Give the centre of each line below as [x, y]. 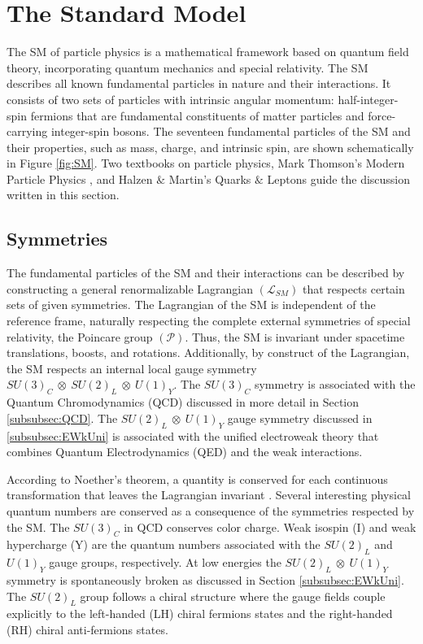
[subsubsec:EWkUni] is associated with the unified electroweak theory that [193, 435]
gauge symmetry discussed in [300, 418]
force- [382, 115]
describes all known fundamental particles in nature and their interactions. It [199, 83]
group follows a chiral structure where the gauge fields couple [233, 596]
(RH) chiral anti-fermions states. [87, 629]
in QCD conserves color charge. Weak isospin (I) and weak [270, 527]
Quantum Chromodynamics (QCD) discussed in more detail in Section [183, 402]
